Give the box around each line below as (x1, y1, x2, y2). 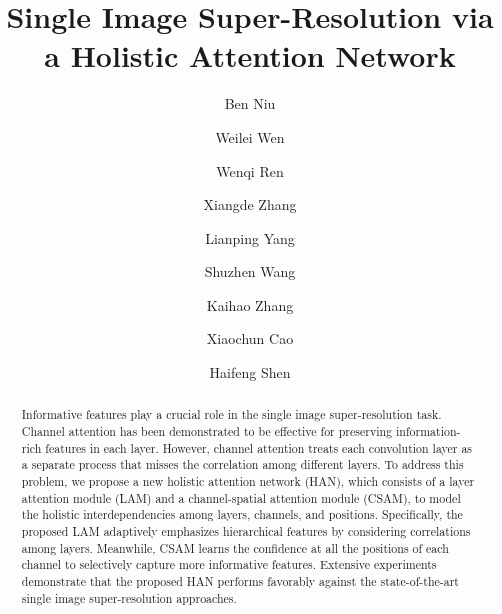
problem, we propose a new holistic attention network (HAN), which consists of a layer (21, 473, 475, 490)
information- (396, 423, 461, 440)
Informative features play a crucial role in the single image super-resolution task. (21, 406, 442, 423)
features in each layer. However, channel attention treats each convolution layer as (45, 439, 473, 456)
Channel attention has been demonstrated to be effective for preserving (21, 423, 393, 440)
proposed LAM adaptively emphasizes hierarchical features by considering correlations (21, 523, 471, 540)
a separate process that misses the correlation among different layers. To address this (21, 456, 464, 473)
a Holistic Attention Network (44, 35, 456, 76)
